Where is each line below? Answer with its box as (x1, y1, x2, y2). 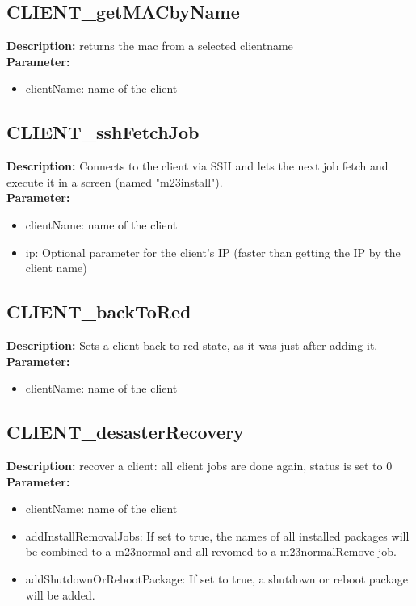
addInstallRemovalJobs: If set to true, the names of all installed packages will (25, 527, 410, 544)
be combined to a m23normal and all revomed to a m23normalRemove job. (25, 543, 397, 560)
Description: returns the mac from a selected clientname (6, 37, 293, 54)
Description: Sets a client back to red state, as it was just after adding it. (6, 336, 378, 353)
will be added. (25, 586, 95, 603)
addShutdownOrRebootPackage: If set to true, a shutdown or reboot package (25, 570, 409, 587)
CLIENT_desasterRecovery (6, 419, 244, 444)
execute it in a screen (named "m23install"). (6, 173, 223, 190)
